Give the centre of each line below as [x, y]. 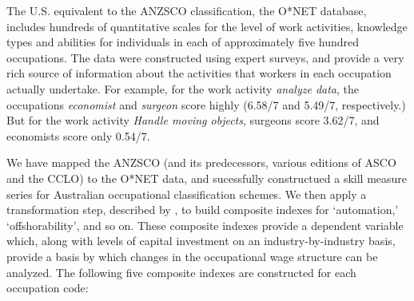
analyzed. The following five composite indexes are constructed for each [181, 272]
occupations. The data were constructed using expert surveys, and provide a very [205, 57]
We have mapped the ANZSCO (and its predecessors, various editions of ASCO [201, 162]
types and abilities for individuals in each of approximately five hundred [183, 42]
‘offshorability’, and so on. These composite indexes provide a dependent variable [205, 225]
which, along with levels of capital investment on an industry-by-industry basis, [201, 241]
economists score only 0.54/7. [78, 135]
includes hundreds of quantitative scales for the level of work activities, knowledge [207, 26]
